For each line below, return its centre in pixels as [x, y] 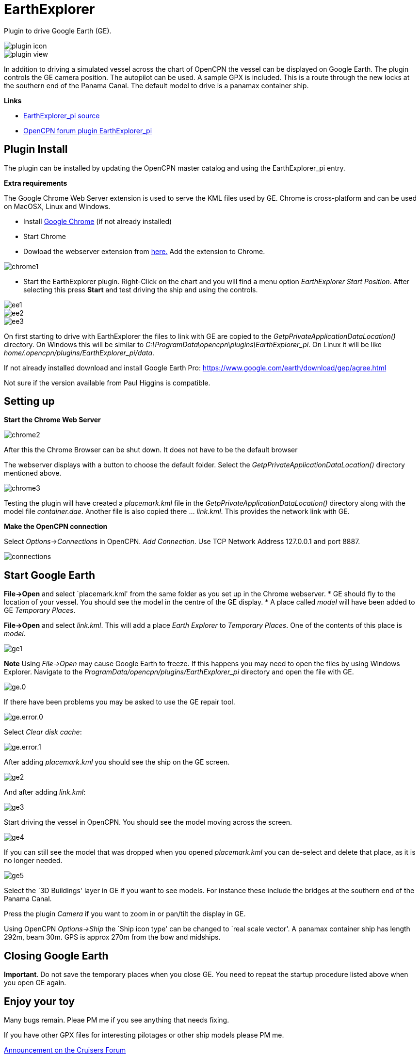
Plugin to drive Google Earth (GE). [58, 31]
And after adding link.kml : [45, 792]
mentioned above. [33, 473]
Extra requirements [36, 183]
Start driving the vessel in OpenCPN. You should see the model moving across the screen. [148, 822]
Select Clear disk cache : [43, 732]
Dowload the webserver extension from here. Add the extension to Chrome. [144, 251]
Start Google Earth [50, 575]
